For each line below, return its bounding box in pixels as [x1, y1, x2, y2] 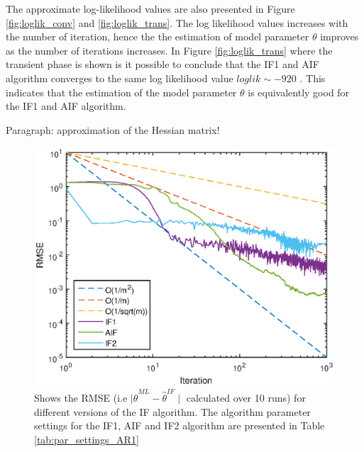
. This [299, 70, 326, 85]
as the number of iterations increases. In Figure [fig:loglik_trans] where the [6, 43, 333, 57]
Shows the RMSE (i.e [34, 390, 128, 405]
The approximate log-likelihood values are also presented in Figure [6, 1, 295, 16]
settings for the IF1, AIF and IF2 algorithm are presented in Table [34, 418, 325, 433]
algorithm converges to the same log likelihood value [6, 70, 233, 85]
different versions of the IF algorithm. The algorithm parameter [34, 404, 311, 419]
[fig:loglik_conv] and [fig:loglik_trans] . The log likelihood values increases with [6, 15, 348, 30]
